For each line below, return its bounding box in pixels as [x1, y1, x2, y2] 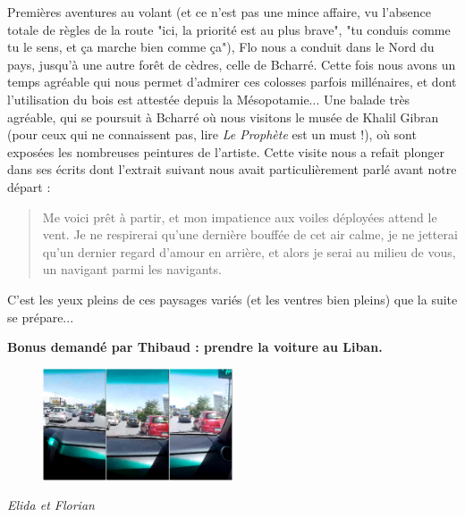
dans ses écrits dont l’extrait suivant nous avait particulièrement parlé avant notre [7, 160, 457, 179]
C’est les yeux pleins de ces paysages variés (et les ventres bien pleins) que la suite [7, 289, 458, 308]
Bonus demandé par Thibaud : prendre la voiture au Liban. [7, 338, 383, 356]
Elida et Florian [7, 496, 95, 514]
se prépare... [7, 307, 74, 326]
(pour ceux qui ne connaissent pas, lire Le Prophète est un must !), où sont [7, 125, 417, 144]
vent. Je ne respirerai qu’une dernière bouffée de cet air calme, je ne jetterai [42, 225, 458, 244]
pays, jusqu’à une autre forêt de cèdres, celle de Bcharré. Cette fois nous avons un [7, 54, 456, 73]
